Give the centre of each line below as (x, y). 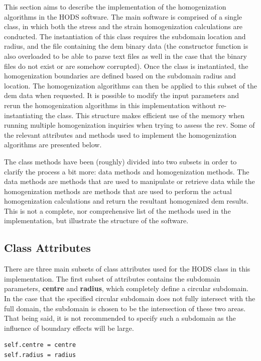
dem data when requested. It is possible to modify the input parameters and (121, 95)
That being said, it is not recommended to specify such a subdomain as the (120, 318)
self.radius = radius (40, 355)
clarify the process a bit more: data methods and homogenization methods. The (127, 171)
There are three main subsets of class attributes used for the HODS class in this (127, 269)
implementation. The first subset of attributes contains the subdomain (112, 278)
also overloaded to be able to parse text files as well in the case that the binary (125, 56)
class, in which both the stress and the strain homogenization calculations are (123, 26)
